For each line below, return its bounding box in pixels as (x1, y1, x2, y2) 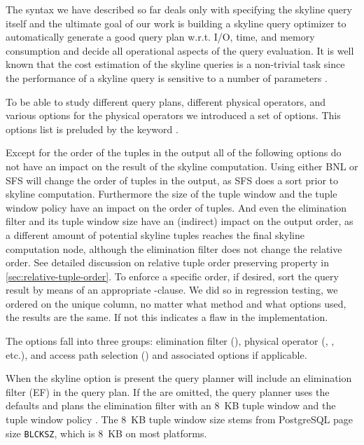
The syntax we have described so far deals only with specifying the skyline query (6, 2, 352, 16)
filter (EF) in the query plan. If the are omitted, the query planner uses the (6, 384, 330, 399)
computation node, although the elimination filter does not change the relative (6, 241, 342, 256)
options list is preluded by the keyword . (6, 121, 178, 136)
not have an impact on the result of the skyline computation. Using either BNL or (6, 158, 358, 173)
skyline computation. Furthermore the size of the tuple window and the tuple (6, 186, 337, 201)
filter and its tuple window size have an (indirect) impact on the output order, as (6, 214, 353, 228)
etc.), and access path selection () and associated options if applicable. (6, 347, 307, 362)
